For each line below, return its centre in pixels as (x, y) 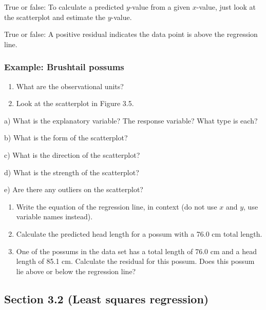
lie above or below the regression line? (76, 271)
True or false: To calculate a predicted (64, 7)
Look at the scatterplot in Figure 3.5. (75, 103)
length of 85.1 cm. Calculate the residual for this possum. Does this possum (135, 261)
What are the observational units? (70, 86)
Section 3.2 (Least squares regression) (107, 298)
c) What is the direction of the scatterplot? (72, 154)
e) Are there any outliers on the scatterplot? (74, 189)
